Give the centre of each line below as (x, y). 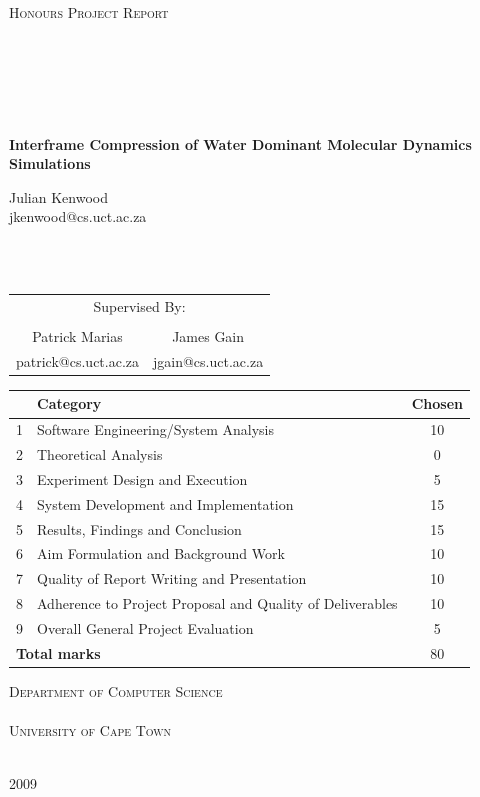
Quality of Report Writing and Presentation (172, 578)
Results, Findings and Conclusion (139, 528)
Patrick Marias (77, 335)
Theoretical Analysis (100, 454)
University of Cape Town (90, 730)
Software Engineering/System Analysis (155, 429)
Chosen (437, 403)
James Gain (208, 335)
